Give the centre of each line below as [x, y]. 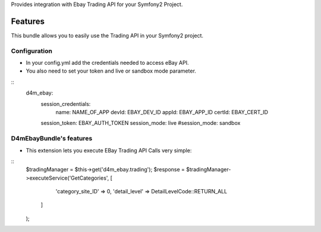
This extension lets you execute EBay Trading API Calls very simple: [109, 150]
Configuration [32, 51]
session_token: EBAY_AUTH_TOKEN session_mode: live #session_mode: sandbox [141, 123]
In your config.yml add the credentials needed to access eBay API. [107, 63]
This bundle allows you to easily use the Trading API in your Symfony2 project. [107, 35]
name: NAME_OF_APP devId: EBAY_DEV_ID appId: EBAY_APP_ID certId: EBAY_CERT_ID [162, 112]
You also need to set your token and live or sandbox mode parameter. [111, 71]
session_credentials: [66, 104]
